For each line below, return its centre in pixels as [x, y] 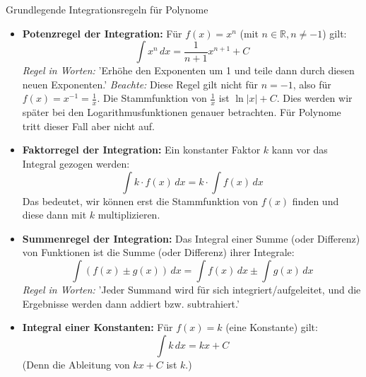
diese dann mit [54, 215]
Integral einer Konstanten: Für [98, 327]
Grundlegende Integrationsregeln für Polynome [107, 9]
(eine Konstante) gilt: [272, 327]
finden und [315, 201]
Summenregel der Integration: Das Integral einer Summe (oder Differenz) [191, 238]
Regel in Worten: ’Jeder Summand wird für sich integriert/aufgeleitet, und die [191, 289]
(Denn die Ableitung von [76, 364]
